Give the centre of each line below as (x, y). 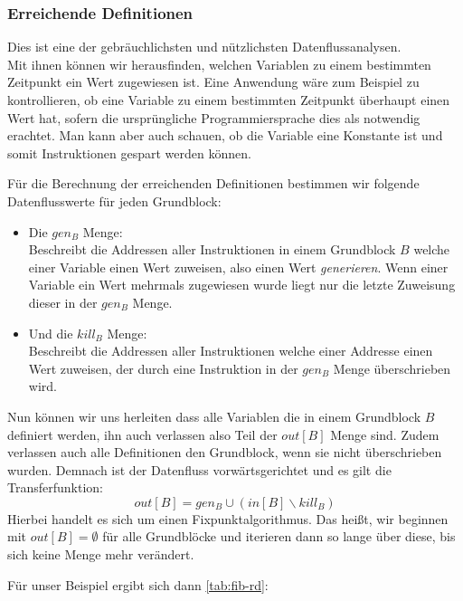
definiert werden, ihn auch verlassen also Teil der (142, 434)
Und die (51, 333)
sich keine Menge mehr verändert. (101, 554)
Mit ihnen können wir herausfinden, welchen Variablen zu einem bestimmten (219, 64)
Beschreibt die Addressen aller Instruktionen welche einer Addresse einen (231, 351)
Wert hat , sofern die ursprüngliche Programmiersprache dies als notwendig (214, 117)
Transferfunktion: (55, 487)
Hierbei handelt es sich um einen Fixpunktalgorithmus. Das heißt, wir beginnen (228, 518)
